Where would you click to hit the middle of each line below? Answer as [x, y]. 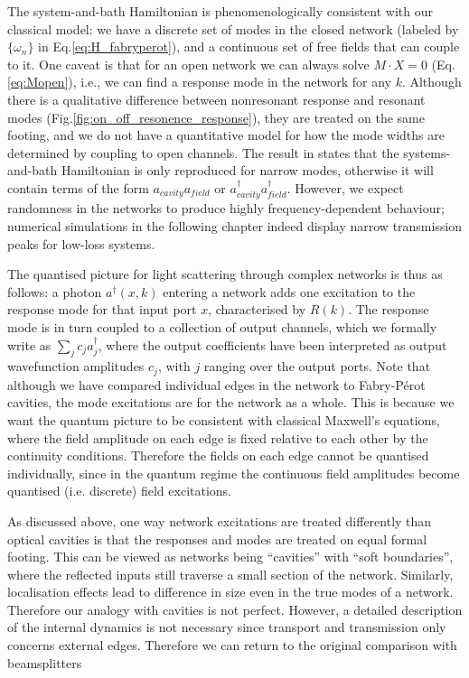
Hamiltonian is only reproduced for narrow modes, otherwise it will [247, 170]
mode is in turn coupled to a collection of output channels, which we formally [222, 326]
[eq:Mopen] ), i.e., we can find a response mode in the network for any [199, 82]
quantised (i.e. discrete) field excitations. [119, 491]
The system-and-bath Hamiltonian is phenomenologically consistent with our [220, 11]
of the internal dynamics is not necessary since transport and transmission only [227, 627]
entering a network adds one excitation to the [289, 291]
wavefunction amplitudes [76, 366]
